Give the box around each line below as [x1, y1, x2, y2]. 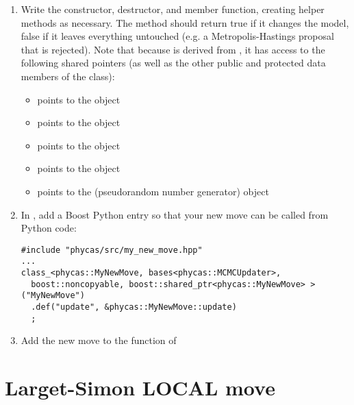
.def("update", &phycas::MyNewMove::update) [31, 302, 237, 312]
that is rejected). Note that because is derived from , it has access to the [21, 42, 325, 56]
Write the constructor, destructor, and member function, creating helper [21, 2, 325, 16]
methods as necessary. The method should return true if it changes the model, [21, 15, 349, 29]
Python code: [21, 221, 77, 235]
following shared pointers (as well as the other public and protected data [21, 56, 326, 70]
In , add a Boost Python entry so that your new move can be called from [21, 207, 329, 221]
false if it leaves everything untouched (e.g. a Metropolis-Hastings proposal [21, 29, 334, 43]
